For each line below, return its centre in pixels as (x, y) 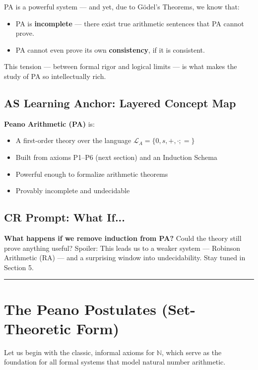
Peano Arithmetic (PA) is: (49, 123)
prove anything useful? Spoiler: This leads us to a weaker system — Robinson (122, 248)
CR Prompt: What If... (64, 217)
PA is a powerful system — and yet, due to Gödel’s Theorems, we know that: (122, 6)
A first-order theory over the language (73, 140)
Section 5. (19, 267)
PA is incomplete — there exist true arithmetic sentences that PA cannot (130, 23)
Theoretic (37, 328)
